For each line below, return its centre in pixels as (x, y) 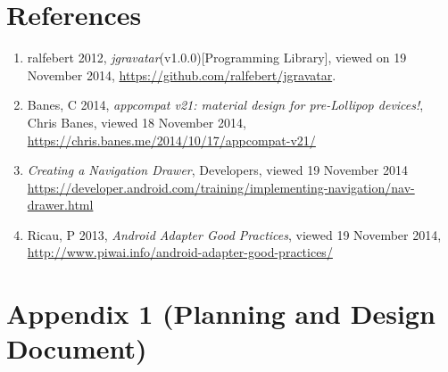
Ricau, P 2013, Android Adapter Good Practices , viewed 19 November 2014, (234, 234)
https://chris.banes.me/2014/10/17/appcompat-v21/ (171, 140)
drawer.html (60, 205)
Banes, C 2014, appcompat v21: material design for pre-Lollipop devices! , (225, 105)
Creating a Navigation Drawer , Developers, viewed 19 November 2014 (217, 170)
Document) (77, 348)
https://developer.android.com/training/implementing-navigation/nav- (221, 187)
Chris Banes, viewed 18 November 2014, (137, 122)
